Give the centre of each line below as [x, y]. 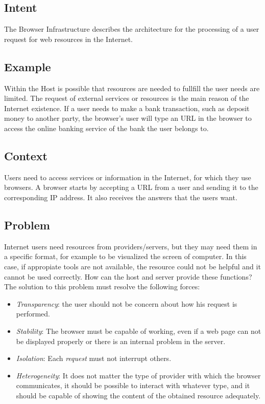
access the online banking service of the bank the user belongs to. [106, 128]
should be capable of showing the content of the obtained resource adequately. [138, 395]
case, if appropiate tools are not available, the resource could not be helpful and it [132, 266]
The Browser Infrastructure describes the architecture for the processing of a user [132, 29]
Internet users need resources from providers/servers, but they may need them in [131, 246]
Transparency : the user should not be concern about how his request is [127, 303]
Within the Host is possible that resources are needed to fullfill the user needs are [132, 88]
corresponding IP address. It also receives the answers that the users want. [121, 197]
